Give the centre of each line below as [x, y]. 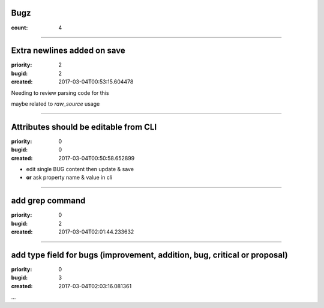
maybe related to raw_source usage [55, 104]
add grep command [48, 201]
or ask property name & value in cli [69, 178]
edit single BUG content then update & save [80, 169]
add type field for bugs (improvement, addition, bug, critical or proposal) [149, 255]
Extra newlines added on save [68, 51]
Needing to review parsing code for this [60, 92]
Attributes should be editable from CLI [84, 127]
